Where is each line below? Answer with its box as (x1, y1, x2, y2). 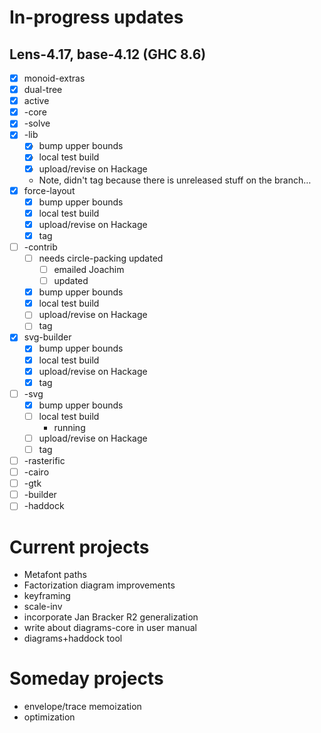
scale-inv (23, 601, 63, 613)
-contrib (23, 241, 58, 253)
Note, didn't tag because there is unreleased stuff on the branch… (38, 174, 312, 186)
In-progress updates (9, 6, 184, 29)
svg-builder (23, 331, 72, 343)
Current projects (9, 536, 150, 558)
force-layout (23, 184, 76, 196)
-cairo (23, 466, 50, 478)
